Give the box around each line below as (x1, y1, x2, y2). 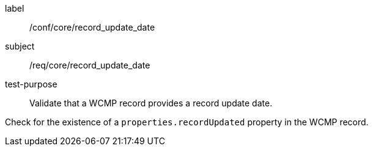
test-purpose (5, 79, 57, 89)
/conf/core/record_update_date (29, 22, 155, 32)
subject (5, 41, 35, 51)
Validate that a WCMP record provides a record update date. (29, 98, 273, 108)
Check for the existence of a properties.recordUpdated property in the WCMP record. (5, 117, 369, 127)
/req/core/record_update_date (29, 60, 150, 70)
